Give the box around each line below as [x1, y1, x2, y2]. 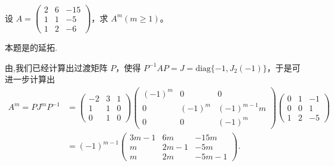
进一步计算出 [5, 73, 55, 85]
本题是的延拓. [5, 41, 57, 54]
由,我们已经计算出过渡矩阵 [5, 61, 108, 73]
